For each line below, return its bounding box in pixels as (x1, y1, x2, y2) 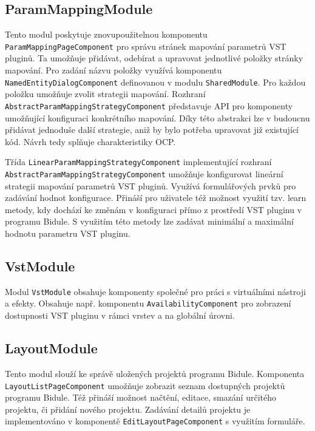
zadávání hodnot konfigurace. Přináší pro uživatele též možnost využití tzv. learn (5, 191, 307, 204)
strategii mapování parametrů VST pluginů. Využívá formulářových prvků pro (5, 179, 296, 192)
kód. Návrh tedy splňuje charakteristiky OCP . (5, 135, 176, 148)
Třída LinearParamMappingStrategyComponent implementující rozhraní (5, 155, 272, 168)
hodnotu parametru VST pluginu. (5, 227, 130, 240)
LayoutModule (5, 339, 98, 358)
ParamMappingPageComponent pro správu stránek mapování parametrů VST (5, 39, 286, 52)
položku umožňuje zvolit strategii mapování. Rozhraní (5, 87, 206, 100)
